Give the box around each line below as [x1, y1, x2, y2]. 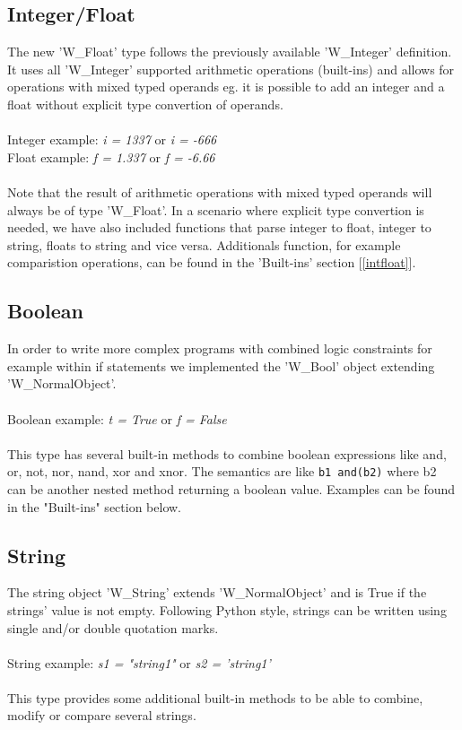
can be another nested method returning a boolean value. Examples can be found [7, 479, 456, 498]
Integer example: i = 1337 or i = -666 [7, 130, 217, 149]
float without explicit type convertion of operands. [7, 94, 283, 113]
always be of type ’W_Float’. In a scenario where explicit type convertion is [7, 200, 424, 219]
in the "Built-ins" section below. [7, 497, 181, 516]
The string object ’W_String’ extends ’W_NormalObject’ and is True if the [7, 583, 427, 602]
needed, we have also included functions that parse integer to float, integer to [7, 218, 431, 237]
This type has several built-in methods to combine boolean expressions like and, [7, 444, 447, 463]
